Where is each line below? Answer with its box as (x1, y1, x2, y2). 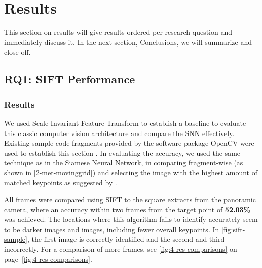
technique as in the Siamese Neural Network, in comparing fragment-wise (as (4, 157, 243, 168)
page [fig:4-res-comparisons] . (4, 253, 92, 264)
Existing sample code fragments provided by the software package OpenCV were (4, 138, 254, 148)
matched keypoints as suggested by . (4, 177, 117, 188)
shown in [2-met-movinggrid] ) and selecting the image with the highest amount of (4, 167, 257, 177)
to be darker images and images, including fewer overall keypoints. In (4, 224, 219, 234)
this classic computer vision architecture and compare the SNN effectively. (4, 127, 235, 138)
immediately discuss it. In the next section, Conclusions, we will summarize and (4, 36, 252, 47)
